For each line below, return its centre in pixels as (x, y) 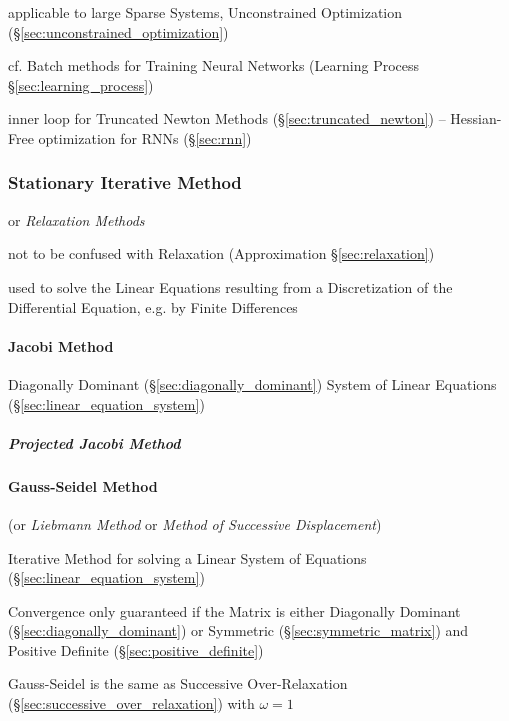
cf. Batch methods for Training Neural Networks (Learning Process (214, 65)
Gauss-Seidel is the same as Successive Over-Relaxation (178, 683)
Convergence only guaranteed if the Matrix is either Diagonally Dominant (234, 610)
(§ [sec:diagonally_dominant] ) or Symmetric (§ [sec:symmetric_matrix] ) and (238, 630)
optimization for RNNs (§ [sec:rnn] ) (145, 137)
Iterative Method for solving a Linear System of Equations (187, 557)
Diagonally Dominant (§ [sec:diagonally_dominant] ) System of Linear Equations (252, 383)
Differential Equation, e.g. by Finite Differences (153, 306)
